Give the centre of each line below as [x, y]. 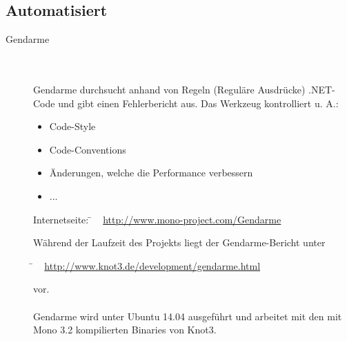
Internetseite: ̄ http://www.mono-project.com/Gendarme [157, 219]
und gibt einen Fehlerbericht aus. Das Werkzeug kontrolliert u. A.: [198, 103]
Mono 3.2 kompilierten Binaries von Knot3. [125, 330]
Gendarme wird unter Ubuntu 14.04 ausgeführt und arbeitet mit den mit [188, 316]
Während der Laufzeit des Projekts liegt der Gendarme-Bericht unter [179, 242]
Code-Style [72, 126]
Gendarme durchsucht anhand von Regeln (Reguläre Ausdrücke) [169, 89]
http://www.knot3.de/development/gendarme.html [152, 265]
